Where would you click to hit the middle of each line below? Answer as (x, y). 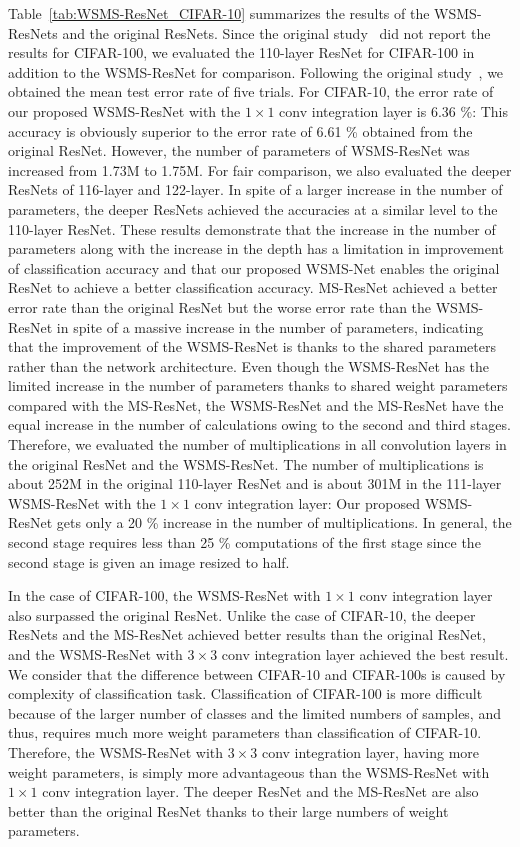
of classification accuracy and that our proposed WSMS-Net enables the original (254, 267)
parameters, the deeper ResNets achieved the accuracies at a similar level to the (253, 208)
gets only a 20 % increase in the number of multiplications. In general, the (284, 522)
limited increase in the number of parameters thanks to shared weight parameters (258, 385)
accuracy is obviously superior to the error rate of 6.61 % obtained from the (240, 130)
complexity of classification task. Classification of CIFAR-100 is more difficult (245, 693)
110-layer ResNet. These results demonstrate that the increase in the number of (252, 228)
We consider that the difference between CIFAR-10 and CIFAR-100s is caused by (257, 673)
